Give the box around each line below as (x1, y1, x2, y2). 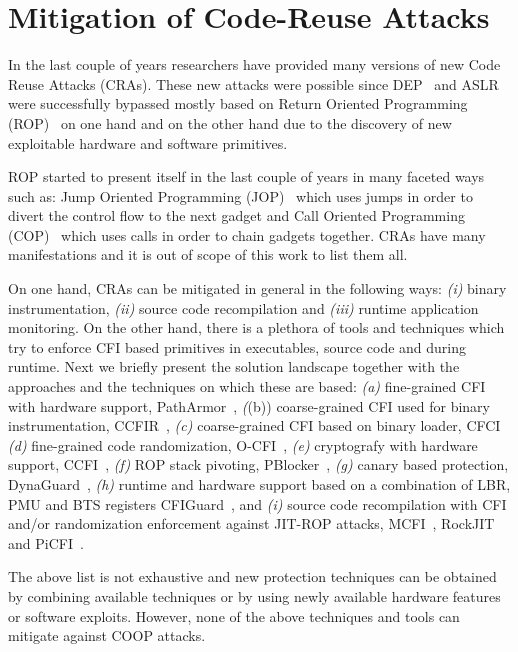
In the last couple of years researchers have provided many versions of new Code (8, 54, 501, 75)
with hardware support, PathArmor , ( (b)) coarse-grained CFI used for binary (8, 395, 491, 416)
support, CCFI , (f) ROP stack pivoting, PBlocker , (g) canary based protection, (8, 454, 509, 475)
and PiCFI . (8, 532, 84, 553)
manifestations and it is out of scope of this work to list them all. (8, 244, 408, 265)
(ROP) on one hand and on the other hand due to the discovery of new (8, 112, 452, 133)
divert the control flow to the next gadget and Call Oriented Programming (8, 205, 465, 226)
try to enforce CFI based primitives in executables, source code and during (8, 336, 467, 357)
